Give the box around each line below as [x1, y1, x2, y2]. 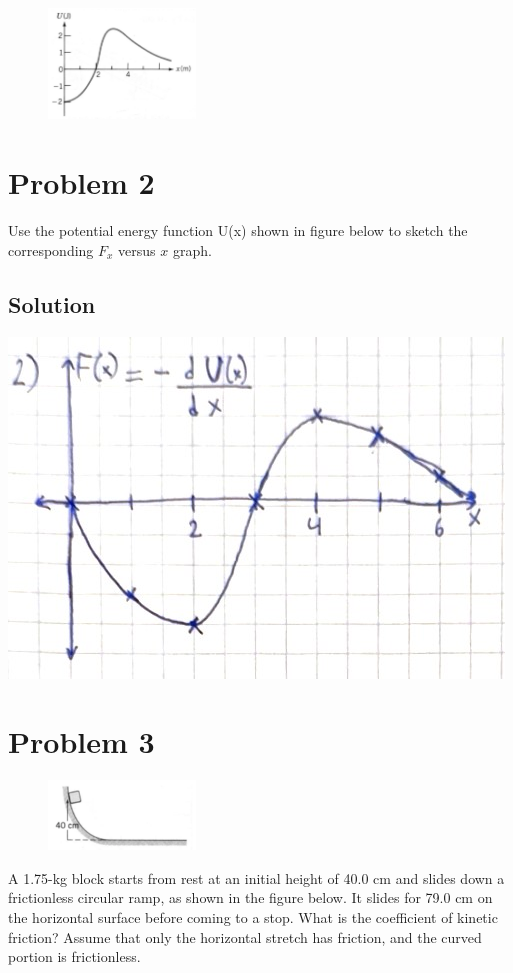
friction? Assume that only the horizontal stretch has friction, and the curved [8, 926, 482, 947]
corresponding [8, 239, 94, 260]
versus [118, 239, 156, 260]
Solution [8, 288, 96, 319]
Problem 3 [8, 721, 155, 762]
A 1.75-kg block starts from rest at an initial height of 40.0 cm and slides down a [8, 867, 505, 888]
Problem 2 [8, 162, 155, 203]
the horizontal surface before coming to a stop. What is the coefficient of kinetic [8, 907, 498, 928]
